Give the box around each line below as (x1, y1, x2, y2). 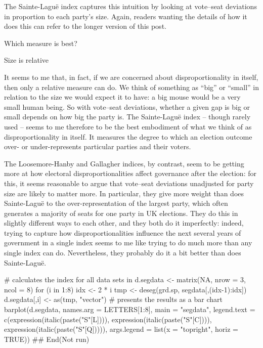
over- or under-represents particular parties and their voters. (4, 141, 191, 152)
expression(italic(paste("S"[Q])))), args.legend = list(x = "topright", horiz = (4, 324, 238, 334)
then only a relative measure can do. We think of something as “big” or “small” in (4, 81, 259, 92)
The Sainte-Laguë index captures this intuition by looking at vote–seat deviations (4, 1, 257, 11)
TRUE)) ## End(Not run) (4, 333, 90, 344)
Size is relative (4, 55, 49, 65)
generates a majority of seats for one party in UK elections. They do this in (4, 207, 238, 218)
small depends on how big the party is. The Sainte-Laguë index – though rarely (4, 111, 251, 122)
